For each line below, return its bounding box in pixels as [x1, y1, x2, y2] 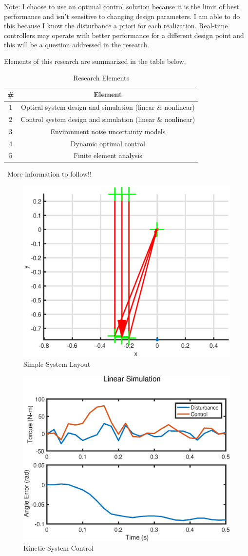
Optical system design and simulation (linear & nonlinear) [21, 102, 195, 112]
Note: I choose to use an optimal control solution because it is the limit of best [4, 1, 239, 11]
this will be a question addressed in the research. [4, 40, 149, 50]
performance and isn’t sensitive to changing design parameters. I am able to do [4, 11, 240, 21]
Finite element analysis [73, 150, 142, 160]
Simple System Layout [23, 358, 91, 369]
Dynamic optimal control [70, 138, 145, 148]
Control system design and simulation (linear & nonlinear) [20, 114, 195, 124]
